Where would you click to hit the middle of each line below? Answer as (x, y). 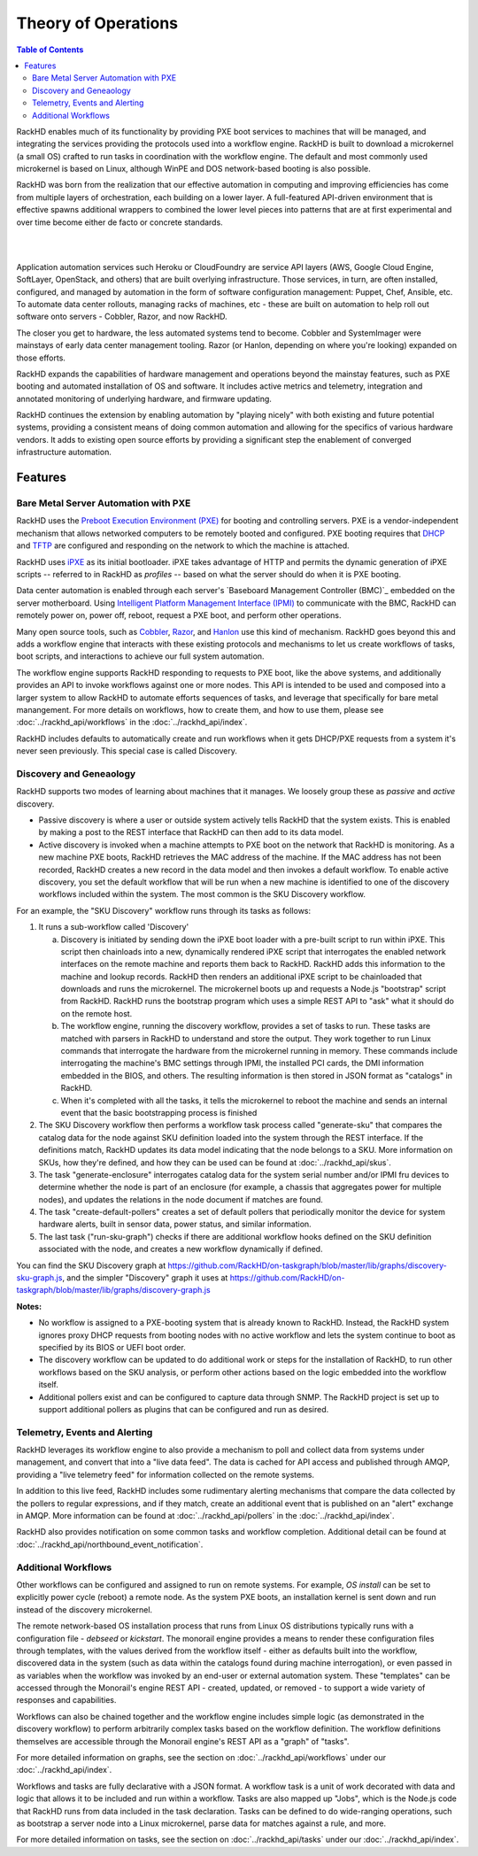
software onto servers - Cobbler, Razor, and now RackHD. (122, 317)
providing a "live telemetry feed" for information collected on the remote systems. (165, 1474)
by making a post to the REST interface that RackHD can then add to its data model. (191, 832)
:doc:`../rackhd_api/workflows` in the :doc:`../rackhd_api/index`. (132, 723)
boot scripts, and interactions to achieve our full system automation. (140, 656)
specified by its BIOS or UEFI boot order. (112, 1347)
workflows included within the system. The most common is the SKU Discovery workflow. (202, 894)
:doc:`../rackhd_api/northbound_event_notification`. (110, 1544)
